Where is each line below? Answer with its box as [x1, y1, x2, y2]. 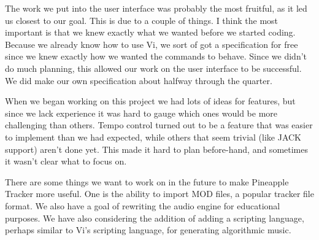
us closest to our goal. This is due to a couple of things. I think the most [5, 14, 279, 26]
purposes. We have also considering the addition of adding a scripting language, [5, 211, 304, 224]
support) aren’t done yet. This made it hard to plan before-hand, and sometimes [5, 142, 308, 155]
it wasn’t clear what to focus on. [5, 155, 127, 168]
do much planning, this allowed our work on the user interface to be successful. [5, 61, 302, 74]
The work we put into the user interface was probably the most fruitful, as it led [5, 2, 307, 14]
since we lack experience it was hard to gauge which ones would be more [5, 106, 277, 119]
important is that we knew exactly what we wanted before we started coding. [5, 26, 296, 39]
